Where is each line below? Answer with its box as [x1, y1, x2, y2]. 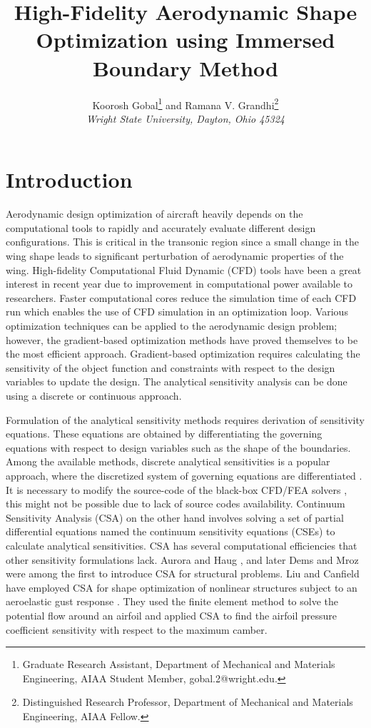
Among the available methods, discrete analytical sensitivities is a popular [6, 454, 330, 469]
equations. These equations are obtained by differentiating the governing [6, 426, 322, 441]
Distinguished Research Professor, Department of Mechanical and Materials [22, 694, 353, 709]
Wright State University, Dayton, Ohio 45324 [86, 111, 285, 126]
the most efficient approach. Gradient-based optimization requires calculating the [6, 346, 360, 361]
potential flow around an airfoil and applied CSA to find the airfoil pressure [6, 607, 337, 622]
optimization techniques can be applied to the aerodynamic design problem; [6, 318, 337, 333]
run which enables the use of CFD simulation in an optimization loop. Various [6, 304, 348, 319]
